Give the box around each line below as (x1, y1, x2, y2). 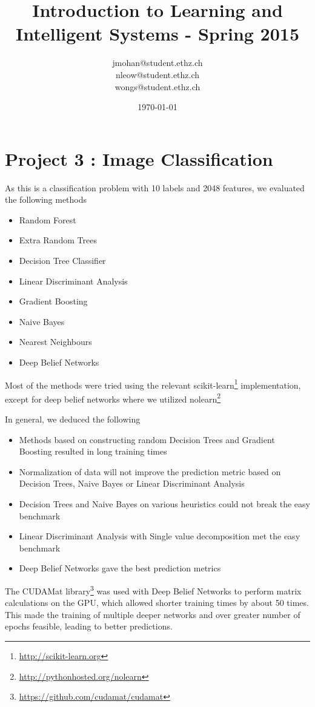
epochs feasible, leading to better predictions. (5, 620, 173, 633)
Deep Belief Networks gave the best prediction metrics (19, 562, 221, 574)
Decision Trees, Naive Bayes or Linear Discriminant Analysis (19, 477, 245, 490)
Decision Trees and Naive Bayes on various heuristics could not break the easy (19, 498, 310, 510)
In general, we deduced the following (5, 413, 141, 426)
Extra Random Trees (19, 234, 97, 246)
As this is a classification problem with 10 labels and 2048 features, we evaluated (5, 181, 305, 194)
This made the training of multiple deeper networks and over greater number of (5, 608, 300, 620)
